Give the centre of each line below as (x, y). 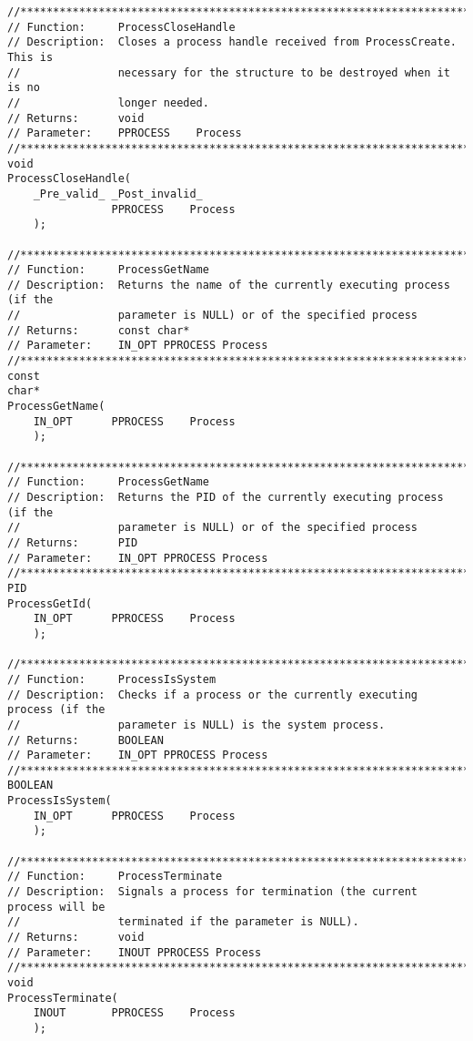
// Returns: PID (73, 542)
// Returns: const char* (99, 330)
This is (30, 57)
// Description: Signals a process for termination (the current (213, 892)
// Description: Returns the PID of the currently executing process (226, 497)
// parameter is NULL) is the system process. (196, 725)
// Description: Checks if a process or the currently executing (213, 694)
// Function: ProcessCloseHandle (121, 27)
